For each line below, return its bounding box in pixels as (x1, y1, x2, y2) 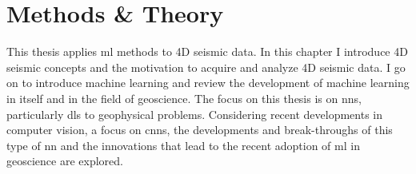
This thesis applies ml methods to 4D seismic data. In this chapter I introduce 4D (6, 43, 408, 60)
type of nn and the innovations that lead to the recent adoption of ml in (6, 136, 360, 153)
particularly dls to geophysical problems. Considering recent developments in (6, 105, 382, 122)
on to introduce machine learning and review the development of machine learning (6, 74, 410, 91)
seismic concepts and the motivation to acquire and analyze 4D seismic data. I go (6, 58, 406, 75)
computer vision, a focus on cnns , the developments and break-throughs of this (6, 121, 393, 138)
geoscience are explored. (6, 152, 123, 169)
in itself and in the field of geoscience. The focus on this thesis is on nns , (6, 89, 362, 106)
